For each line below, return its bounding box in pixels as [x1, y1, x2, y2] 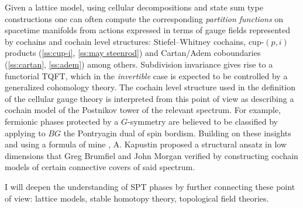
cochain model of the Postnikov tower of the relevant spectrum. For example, [5, 104, 281, 116]
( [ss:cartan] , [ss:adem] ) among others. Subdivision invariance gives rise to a [5, 58, 273, 70]
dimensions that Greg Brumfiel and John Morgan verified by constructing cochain [5, 149, 298, 161]
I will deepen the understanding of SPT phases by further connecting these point [5, 180, 295, 192]
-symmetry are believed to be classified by [127, 115, 278, 127]
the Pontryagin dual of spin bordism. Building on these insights [63, 126, 291, 139]
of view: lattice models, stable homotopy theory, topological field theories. [5, 192, 269, 204]
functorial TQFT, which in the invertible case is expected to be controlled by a [5, 69, 288, 82]
